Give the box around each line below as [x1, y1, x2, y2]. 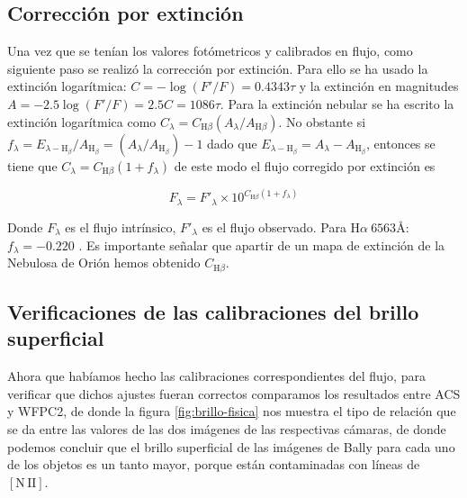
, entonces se [366, 133, 436, 152]
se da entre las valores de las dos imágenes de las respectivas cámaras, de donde [7, 419, 446, 438]
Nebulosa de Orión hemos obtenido [7, 253, 201, 272]
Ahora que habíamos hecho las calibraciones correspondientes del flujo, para [7, 367, 426, 385]
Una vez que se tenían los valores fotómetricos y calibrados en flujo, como [7, 41, 413, 60]
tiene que [7, 156, 58, 175]
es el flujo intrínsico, [65, 217, 176, 236]
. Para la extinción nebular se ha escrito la [220, 94, 454, 113]
